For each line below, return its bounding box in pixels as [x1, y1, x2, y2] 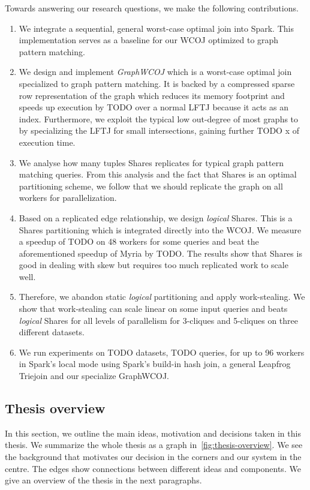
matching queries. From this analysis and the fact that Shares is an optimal [19, 168, 297, 181]
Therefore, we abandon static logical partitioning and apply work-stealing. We [19, 290, 305, 303]
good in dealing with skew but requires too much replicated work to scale [19, 258, 288, 271]
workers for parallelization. [19, 191, 117, 204]
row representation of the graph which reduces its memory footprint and [19, 89, 285, 101]
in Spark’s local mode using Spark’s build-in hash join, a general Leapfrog [19, 357, 291, 370]
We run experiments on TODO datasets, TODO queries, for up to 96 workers [19, 345, 305, 358]
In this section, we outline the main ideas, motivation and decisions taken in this [5, 426, 301, 439]
